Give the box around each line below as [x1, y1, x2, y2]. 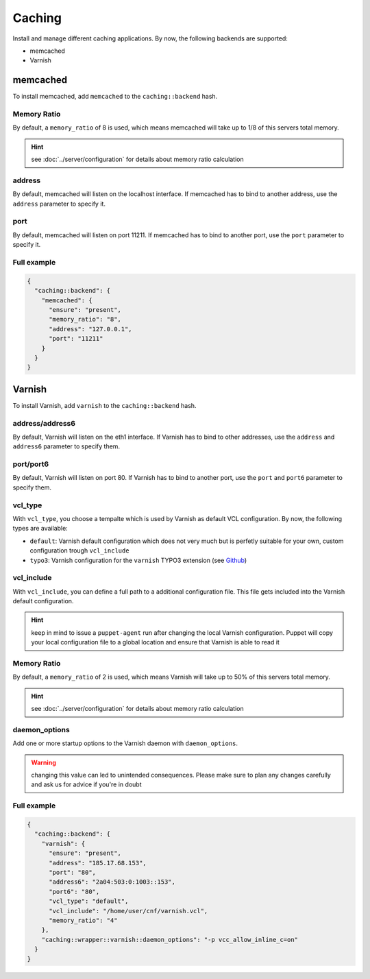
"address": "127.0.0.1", [49, 325, 133, 333]
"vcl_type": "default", [49, 897, 129, 905]
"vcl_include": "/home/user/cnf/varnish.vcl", [49, 907, 208, 915]
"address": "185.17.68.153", [49, 859, 147, 867]
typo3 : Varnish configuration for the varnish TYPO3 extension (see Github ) [29, 556, 247, 564]
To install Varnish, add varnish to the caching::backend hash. [12, 401, 197, 409]
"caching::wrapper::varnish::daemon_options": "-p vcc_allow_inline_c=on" [41, 936, 298, 943]
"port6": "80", [49, 888, 100, 895]
